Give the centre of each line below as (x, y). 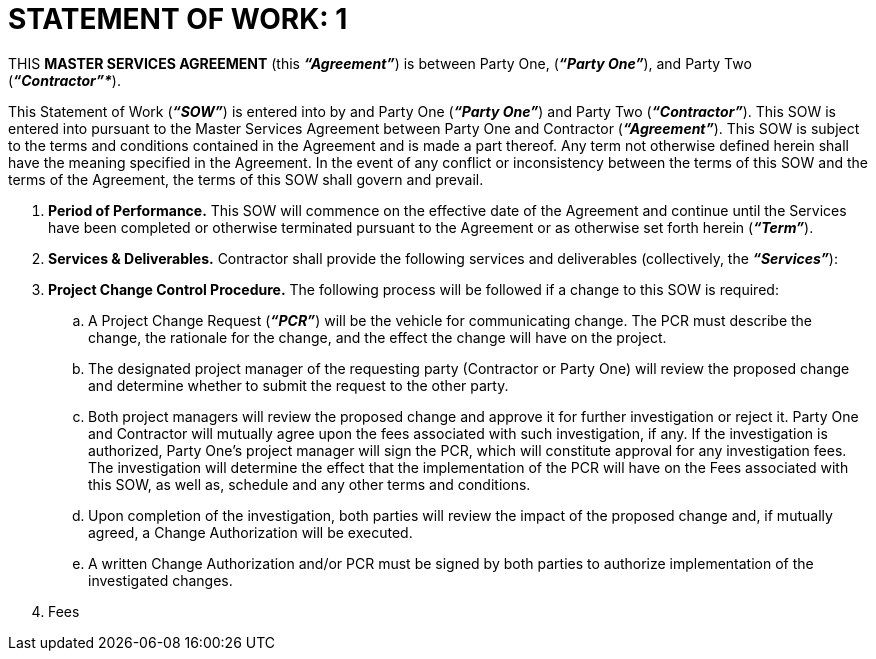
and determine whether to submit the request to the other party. (298, 385)
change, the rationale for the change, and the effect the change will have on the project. (377, 337)
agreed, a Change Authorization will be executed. (250, 532)
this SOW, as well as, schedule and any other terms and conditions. (309, 484)
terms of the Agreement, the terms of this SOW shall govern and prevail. (246, 179)
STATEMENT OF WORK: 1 (178, 19)
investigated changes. (160, 580)
